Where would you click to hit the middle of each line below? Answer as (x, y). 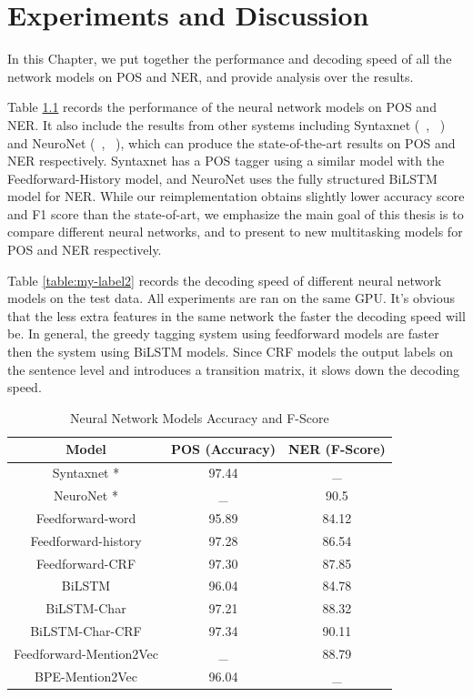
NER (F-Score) (337, 449)
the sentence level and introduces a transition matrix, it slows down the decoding (234, 369)
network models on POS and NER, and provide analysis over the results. (211, 76)
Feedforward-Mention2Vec (86, 653)
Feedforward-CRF (86, 563)
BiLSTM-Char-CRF (86, 631)
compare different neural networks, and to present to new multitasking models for (235, 232)
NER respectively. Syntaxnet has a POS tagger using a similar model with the (226, 161)
